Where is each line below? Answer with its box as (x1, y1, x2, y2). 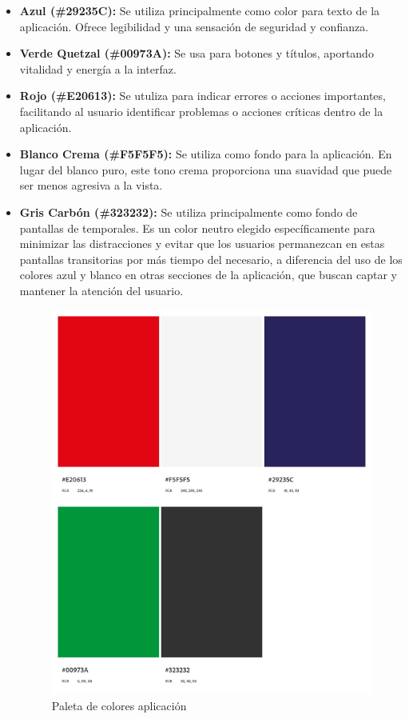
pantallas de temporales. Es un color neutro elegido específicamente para (19, 219, 375, 236)
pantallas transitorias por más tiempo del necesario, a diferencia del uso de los (19, 250, 403, 267)
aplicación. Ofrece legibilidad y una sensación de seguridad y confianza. (19, 18, 369, 34)
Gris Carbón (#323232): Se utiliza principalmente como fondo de (19, 203, 358, 220)
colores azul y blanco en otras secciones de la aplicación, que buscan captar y (19, 266, 397, 283)
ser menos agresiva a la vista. (19, 177, 163, 194)
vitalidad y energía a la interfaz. (19, 60, 177, 77)
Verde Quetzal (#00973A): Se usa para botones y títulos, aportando (19, 45, 374, 62)
